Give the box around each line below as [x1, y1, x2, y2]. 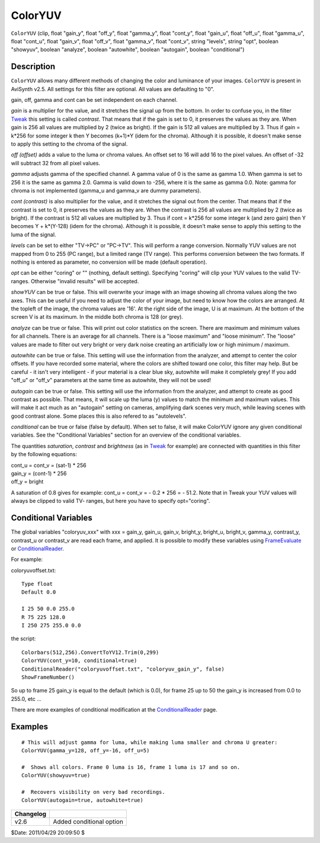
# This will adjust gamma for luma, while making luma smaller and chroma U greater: [21, 739, 278, 746]
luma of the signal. [11, 231, 56, 238]
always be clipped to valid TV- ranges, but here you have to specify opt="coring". [11, 498, 210, 505]
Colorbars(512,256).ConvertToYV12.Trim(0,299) [21, 649, 159, 656]
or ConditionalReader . [11, 545, 65, 552]
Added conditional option [53, 818, 124, 826]
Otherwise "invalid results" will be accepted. [30, 277, 139, 284]
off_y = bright [11, 478, 44, 485]
